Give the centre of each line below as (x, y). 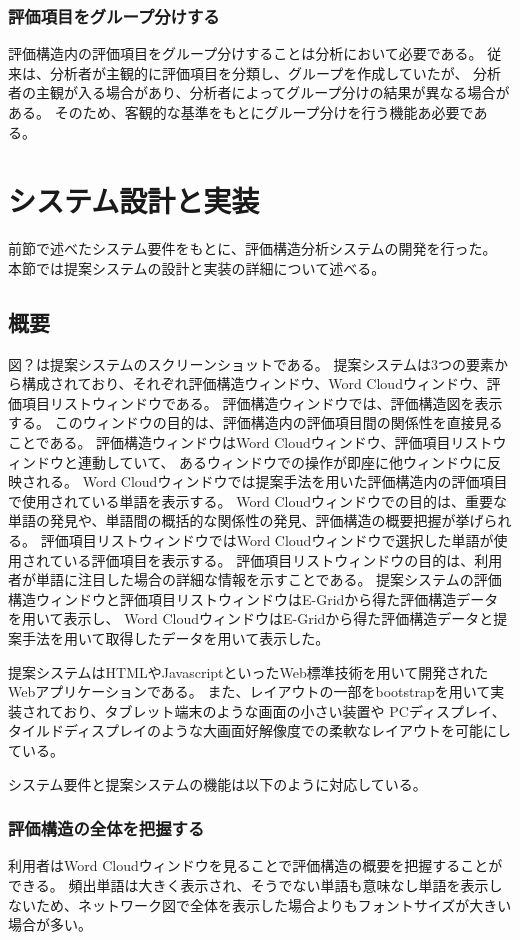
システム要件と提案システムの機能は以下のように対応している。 (217, 783)
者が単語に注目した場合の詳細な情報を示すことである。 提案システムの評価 (255, 579)
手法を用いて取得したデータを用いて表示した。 (175, 638)
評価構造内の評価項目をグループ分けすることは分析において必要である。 (245, 53)
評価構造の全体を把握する (106, 828)
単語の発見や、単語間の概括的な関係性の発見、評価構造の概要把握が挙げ (246, 520)
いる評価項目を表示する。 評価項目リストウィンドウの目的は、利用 (283, 559)
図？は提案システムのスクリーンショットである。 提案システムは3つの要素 (251, 363)
